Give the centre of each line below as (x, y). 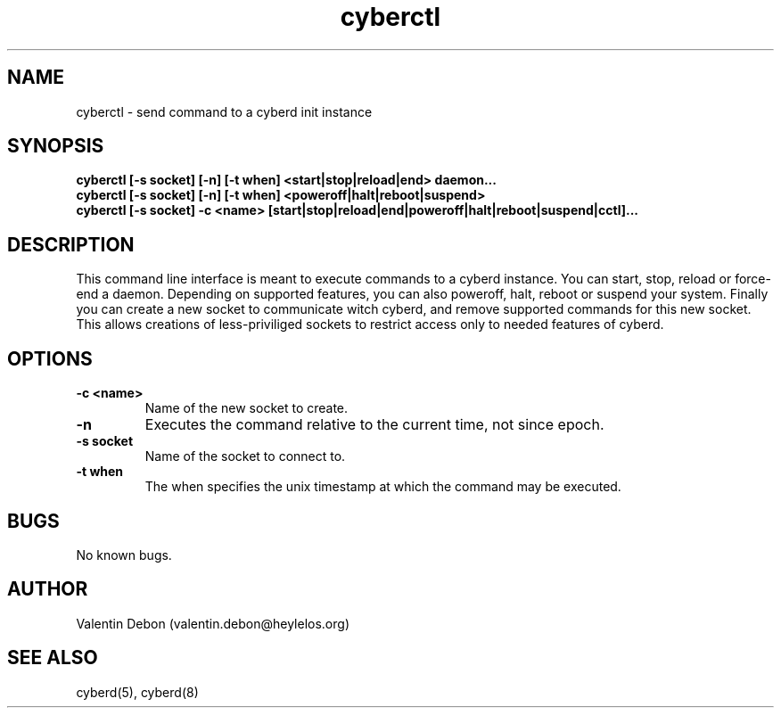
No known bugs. (124, 555)
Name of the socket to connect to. (245, 456)
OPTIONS (50, 358)
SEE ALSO (53, 658)
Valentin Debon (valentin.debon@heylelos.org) (213, 623)
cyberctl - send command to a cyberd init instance (224, 111)
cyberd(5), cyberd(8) (137, 692)
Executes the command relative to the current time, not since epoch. (374, 425)
